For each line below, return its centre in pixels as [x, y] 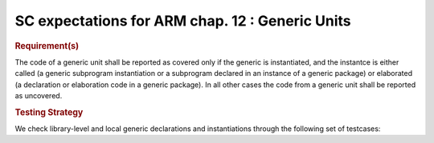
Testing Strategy [49, 112]
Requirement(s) [47, 46]
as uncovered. [39, 95]
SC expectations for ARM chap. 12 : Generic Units [183, 21]
